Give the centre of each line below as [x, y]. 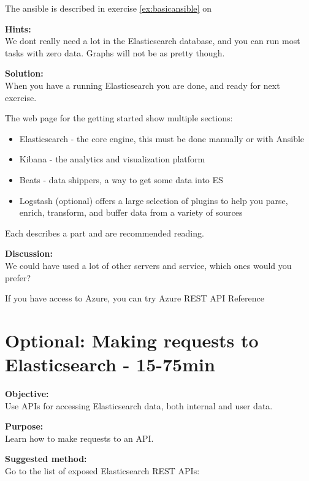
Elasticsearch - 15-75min [110, 364]
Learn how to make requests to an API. [79, 438]
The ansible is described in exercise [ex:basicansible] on [108, 8]
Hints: [18, 28]
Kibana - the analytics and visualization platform [112, 159]
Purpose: [24, 426]
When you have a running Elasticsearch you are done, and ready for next [143, 85]
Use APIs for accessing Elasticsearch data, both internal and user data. [139, 405]
